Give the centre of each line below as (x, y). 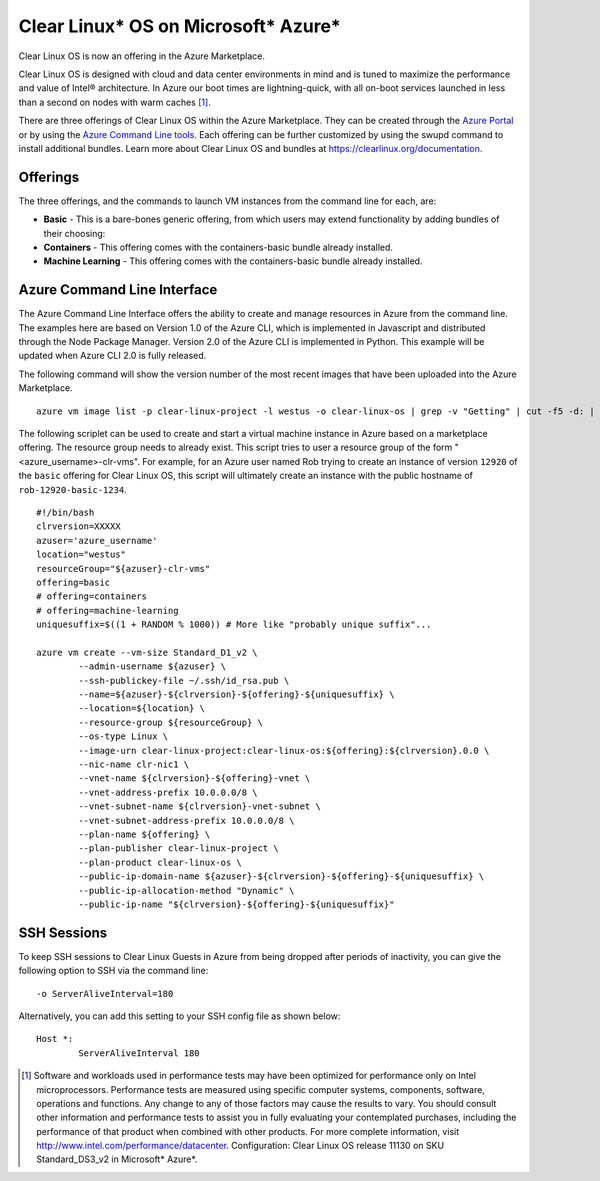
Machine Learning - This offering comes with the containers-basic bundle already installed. (233, 261)
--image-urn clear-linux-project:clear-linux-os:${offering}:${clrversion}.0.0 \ (284, 750)
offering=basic (73, 582)
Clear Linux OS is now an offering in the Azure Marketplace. (141, 56)
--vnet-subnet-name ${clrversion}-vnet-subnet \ (200, 806)
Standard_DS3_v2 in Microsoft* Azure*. (117, 1159)
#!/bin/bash (65, 512)
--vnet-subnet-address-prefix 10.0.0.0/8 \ (186, 820)
